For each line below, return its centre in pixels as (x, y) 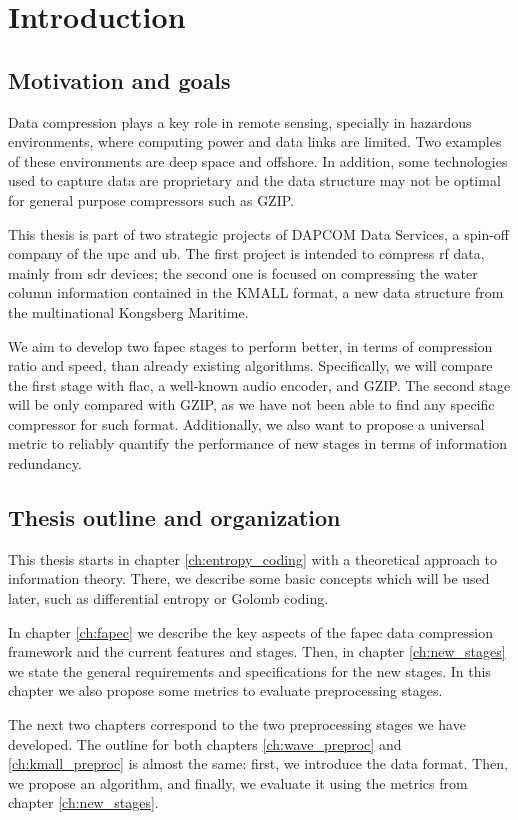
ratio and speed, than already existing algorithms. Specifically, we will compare (250, 365)
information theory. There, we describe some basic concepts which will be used (249, 578)
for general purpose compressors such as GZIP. (151, 199)
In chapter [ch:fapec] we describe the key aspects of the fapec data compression (251, 631)
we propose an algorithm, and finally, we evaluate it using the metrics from (238, 782)
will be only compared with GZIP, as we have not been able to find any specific (251, 404)
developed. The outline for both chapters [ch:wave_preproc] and (205, 743)
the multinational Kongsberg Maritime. (128, 311)
